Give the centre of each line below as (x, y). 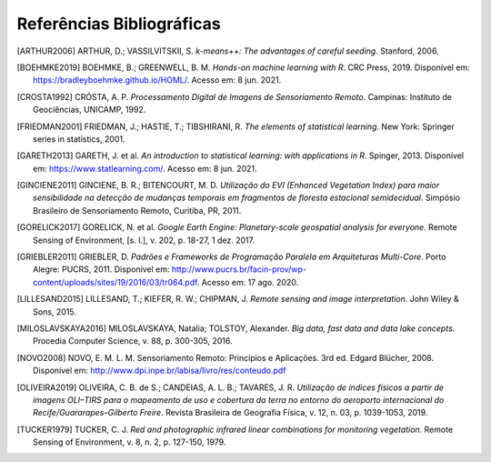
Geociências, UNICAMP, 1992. (90, 110)
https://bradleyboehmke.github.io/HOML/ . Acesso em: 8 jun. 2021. (157, 80)
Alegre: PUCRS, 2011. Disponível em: (101, 269)
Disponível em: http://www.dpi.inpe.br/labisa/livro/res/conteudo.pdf (160, 371)
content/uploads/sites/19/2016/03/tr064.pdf (115, 282)
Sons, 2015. (55, 311)
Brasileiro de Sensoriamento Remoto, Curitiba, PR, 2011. (137, 210)
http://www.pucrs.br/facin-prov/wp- (239, 269)
